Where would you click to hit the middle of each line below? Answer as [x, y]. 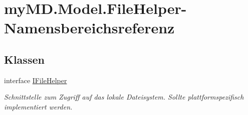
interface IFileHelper [36, 80]
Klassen [24, 59]
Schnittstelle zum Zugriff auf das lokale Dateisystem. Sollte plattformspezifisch [124, 97]
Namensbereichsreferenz [89, 28]
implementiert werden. [38, 106]
